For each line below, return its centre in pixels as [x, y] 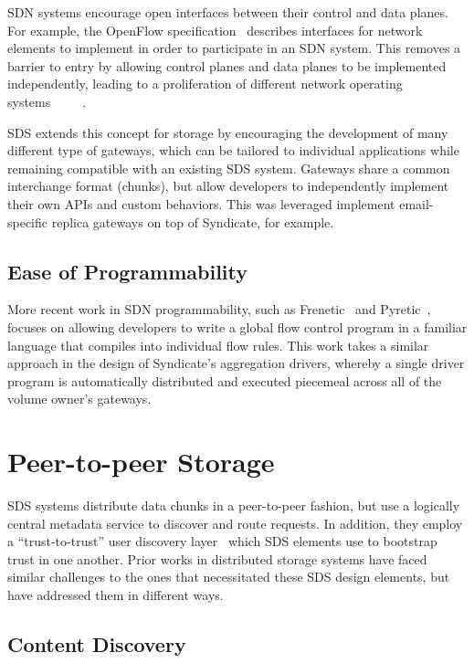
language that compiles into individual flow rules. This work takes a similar [218, 345]
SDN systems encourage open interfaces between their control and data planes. [228, 12]
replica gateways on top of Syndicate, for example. [193, 221]
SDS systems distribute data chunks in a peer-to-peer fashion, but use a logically [234, 505]
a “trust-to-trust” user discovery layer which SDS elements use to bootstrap [222, 541]
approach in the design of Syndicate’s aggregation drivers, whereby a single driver [236, 363]
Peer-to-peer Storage [141, 462]
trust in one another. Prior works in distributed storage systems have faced [217, 558]
